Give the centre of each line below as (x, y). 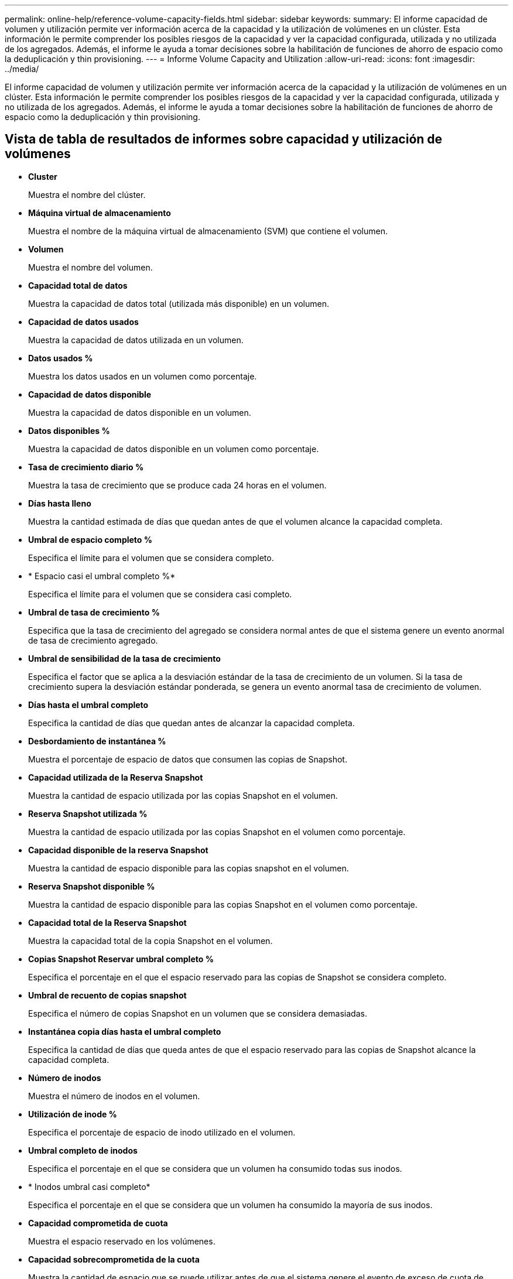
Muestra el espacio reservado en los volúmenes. (122, 1241)
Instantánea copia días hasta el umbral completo (125, 1031)
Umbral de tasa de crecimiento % (94, 612)
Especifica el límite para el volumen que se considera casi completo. (160, 594)
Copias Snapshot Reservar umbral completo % (121, 959)
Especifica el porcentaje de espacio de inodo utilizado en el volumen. (162, 1132)
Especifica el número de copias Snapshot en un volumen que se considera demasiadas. (198, 1013)
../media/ (22, 69)
